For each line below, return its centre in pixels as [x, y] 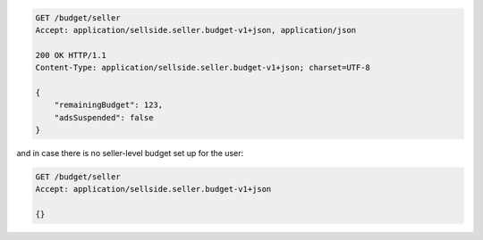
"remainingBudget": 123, [109, 105]
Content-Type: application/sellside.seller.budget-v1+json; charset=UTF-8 [203, 68]
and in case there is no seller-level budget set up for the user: [130, 153]
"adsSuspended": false [104, 117]
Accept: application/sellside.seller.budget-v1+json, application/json [196, 30]
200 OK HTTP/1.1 [71, 55]
